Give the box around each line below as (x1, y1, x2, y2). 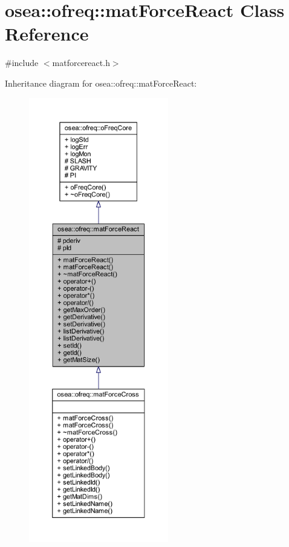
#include (5, 56, 39, 69)
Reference (5, 21, 89, 46)
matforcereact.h (52, 56, 110, 69)
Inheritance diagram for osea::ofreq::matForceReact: (5, 76, 197, 89)
